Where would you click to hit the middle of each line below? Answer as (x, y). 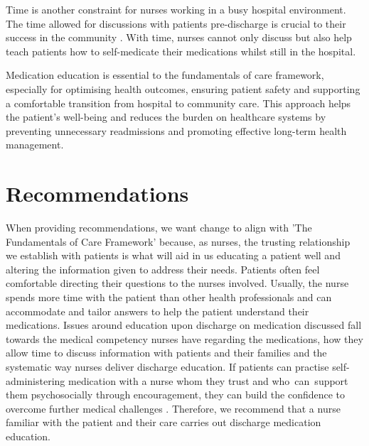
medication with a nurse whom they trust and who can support (208, 380)
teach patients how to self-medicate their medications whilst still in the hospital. (181, 51)
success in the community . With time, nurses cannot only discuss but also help (179, 37)
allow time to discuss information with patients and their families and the (166, 353)
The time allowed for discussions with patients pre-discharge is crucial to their (176, 23)
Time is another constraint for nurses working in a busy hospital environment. (176, 9)
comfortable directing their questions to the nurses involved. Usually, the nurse (177, 283)
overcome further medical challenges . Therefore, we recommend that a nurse (173, 408)
